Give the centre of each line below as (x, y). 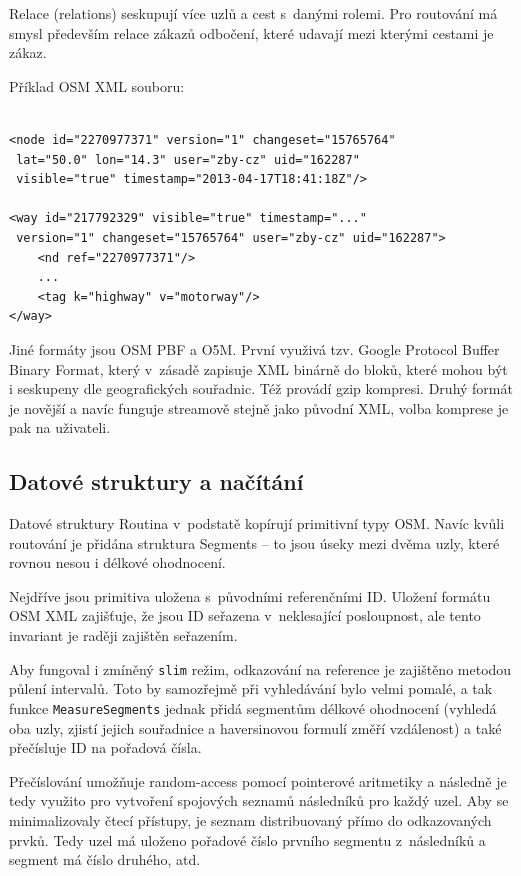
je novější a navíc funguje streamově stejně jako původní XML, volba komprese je (259, 407)
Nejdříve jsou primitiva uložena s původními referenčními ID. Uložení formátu (250, 595)
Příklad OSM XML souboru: (97, 85)
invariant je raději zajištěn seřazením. (123, 635)
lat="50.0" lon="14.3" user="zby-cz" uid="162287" (188, 159)
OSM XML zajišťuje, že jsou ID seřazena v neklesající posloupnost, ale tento (245, 615)
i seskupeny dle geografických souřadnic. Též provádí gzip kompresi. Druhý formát (261, 388)
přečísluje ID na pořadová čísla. (105, 747)
